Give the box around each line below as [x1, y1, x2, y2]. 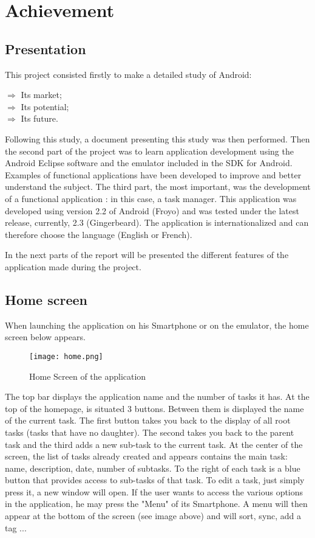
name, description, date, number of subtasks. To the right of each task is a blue [5, 461, 300, 474]
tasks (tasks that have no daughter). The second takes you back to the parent [5, 425, 294, 438]
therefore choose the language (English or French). [5, 228, 192, 240]
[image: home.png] [29, 352, 103, 361]
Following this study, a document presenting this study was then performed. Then [5, 132, 310, 145]
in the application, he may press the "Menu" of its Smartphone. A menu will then [5, 497, 308, 510]
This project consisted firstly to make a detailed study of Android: [5, 68, 252, 80]
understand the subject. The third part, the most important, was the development [5, 180, 311, 193]
